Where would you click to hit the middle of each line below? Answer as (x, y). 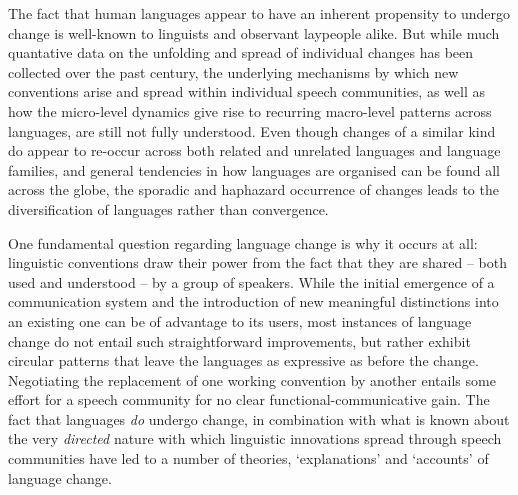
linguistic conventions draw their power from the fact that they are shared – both (258, 262)
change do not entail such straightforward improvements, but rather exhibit (239, 340)
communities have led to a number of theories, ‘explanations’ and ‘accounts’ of (248, 458)
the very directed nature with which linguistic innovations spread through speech (255, 438)
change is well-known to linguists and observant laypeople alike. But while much (254, 32)
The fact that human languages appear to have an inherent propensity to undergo (259, 13)
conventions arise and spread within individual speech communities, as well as (246, 91)
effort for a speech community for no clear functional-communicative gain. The (249, 399)
